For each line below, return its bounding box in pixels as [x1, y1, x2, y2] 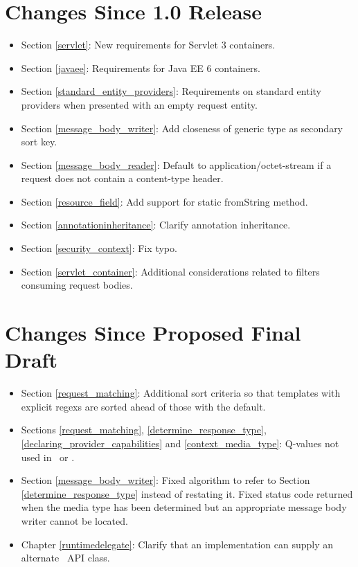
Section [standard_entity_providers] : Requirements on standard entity [21, 84, 321, 98]
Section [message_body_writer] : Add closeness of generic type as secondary [21, 120, 343, 135]
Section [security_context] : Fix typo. [21, 241, 177, 255]
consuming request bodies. [21, 278, 133, 292]
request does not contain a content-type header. [21, 171, 224, 186]
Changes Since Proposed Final [5, 318, 301, 347]
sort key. [21, 134, 57, 149]
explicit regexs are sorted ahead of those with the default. [21, 399, 266, 413]
